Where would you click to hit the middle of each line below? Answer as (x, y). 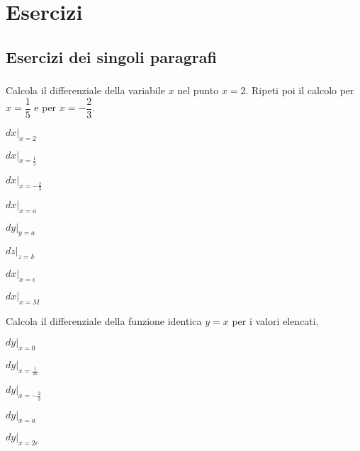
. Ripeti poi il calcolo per (300, 90)
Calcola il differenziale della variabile (85, 90)
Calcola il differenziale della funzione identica (104, 320)
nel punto (198, 90)
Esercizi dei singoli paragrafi (111, 56)
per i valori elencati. (275, 320)
